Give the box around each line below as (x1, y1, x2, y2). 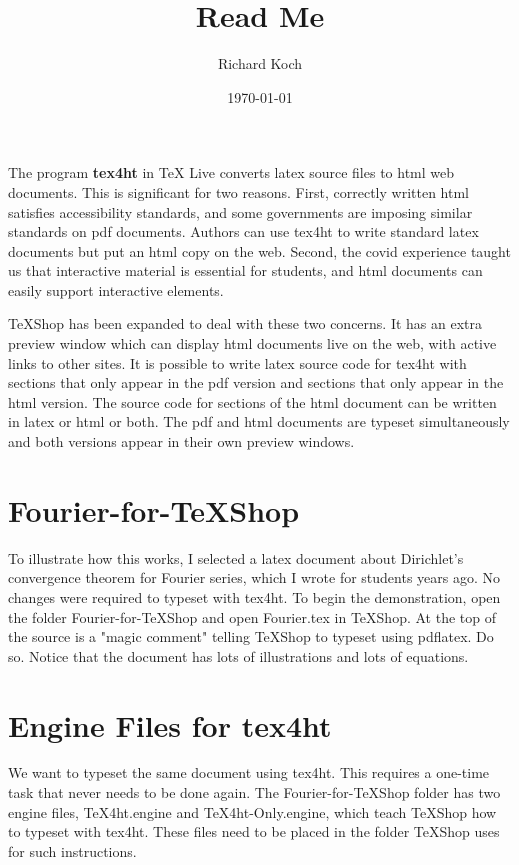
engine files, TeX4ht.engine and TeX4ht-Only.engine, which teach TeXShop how (8, 801, 497, 822)
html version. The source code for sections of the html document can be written (8, 391, 497, 412)
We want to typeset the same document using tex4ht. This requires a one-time (8, 762, 490, 783)
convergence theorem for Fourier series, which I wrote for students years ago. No (8, 567, 501, 588)
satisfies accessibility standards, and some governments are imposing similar (8, 201, 473, 222)
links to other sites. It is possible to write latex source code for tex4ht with (8, 352, 467, 373)
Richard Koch (217, 53, 303, 74)
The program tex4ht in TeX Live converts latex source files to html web (8, 162, 455, 183)
